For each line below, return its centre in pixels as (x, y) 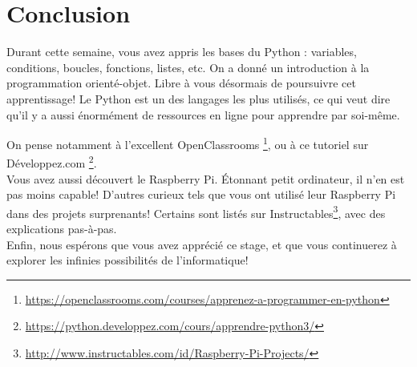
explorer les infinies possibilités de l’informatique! (128, 260)
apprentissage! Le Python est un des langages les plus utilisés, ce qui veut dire (198, 98)
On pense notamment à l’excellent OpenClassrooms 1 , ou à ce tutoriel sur (188, 143)
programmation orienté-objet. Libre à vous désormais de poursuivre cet (181, 83)
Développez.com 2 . (52, 161)
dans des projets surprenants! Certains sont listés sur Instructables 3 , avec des (196, 212)
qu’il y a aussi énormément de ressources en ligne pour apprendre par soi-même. (203, 114)
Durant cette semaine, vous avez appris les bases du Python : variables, (182, 52)
